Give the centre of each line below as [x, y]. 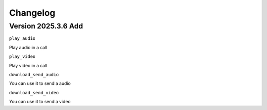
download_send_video [34, 93]
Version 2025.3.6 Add [46, 26]
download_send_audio [34, 74]
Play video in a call [28, 65]
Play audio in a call [28, 47]
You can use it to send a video [40, 102]
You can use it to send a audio [40, 83]
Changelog [32, 13]
